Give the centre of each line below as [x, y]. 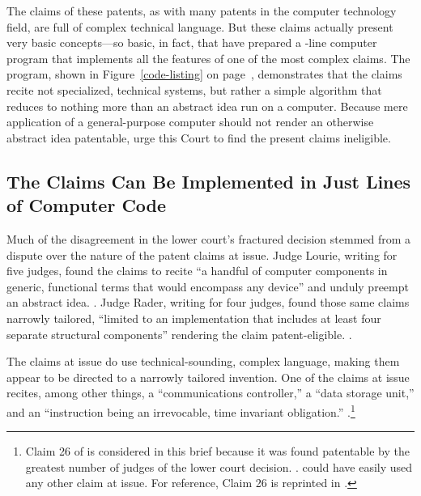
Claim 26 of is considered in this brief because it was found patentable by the [217, 451]
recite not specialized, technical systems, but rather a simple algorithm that [194, 89]
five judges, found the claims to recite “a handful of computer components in [197, 271]
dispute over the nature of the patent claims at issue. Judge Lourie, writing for [202, 254]
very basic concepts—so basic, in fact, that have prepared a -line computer [192, 42]
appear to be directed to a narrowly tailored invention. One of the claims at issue [208, 377]
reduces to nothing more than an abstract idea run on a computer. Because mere [207, 106]
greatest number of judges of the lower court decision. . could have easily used [219, 466]
